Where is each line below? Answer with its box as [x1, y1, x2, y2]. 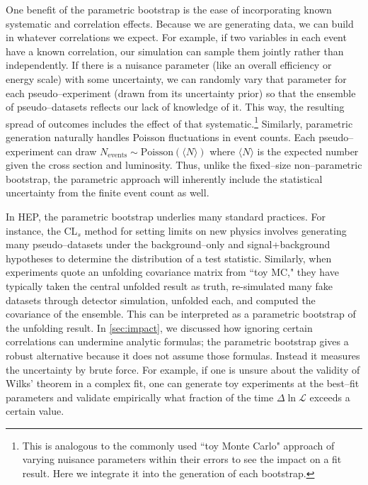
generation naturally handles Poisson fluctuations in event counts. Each [6, 130, 316, 144]
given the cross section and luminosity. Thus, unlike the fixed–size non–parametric [6, 157, 362, 172]
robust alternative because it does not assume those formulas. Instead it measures [6, 347, 360, 362]
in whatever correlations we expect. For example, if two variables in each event [6, 30, 347, 45]
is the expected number [257, 143, 359, 158]
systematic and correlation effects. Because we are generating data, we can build [6, 16, 354, 30]
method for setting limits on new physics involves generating [84, 223, 347, 238]
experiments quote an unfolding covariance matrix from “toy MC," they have [6, 264, 339, 279]
